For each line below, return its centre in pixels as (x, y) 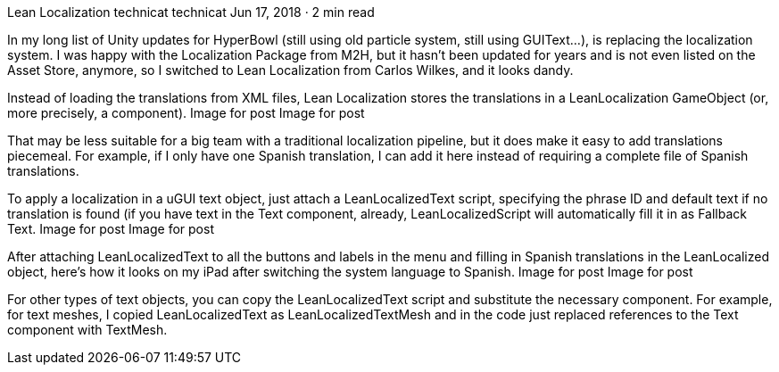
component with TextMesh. (87, 330)
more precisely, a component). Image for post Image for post (186, 113)
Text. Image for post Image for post (111, 229)
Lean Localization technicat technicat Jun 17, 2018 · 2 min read (191, 12)
